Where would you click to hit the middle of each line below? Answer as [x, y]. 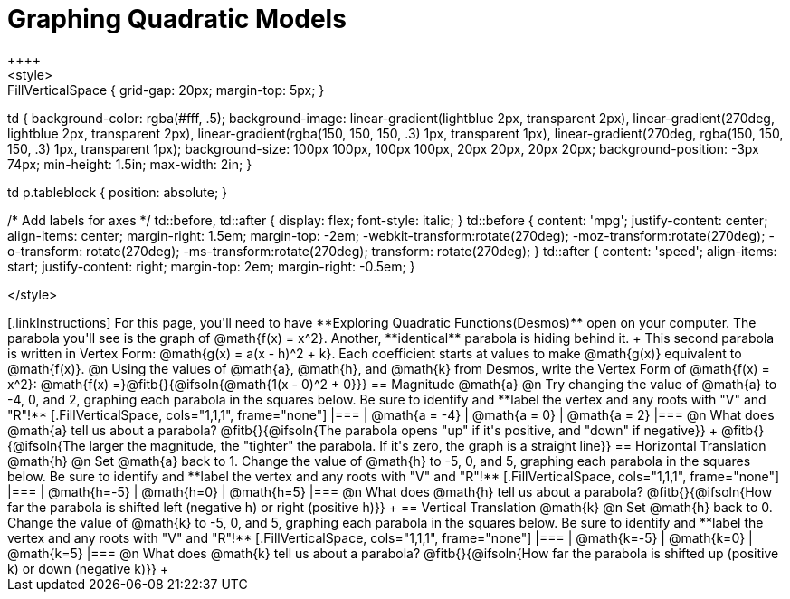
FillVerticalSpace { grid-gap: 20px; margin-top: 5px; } [166, 90]
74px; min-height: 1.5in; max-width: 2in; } [130, 164]
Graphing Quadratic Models [177, 19]
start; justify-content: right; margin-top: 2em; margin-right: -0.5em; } [211, 266]
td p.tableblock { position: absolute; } [118, 192]
